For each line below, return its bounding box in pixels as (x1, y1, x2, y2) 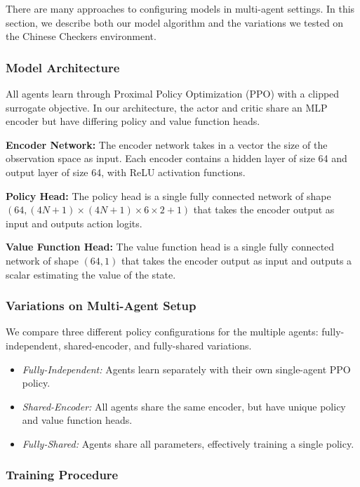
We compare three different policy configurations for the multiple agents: (6, 324, 319, 339)
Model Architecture (6, 58, 120, 76)
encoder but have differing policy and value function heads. (6, 114, 260, 128)
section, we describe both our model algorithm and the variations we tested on (6, 15, 344, 29)
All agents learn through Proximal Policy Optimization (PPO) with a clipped (6, 86, 340, 100)
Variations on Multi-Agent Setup (6, 297, 196, 314)
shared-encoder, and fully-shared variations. (64, 338, 252, 352)
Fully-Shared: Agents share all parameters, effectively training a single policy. (22, 436, 354, 451)
